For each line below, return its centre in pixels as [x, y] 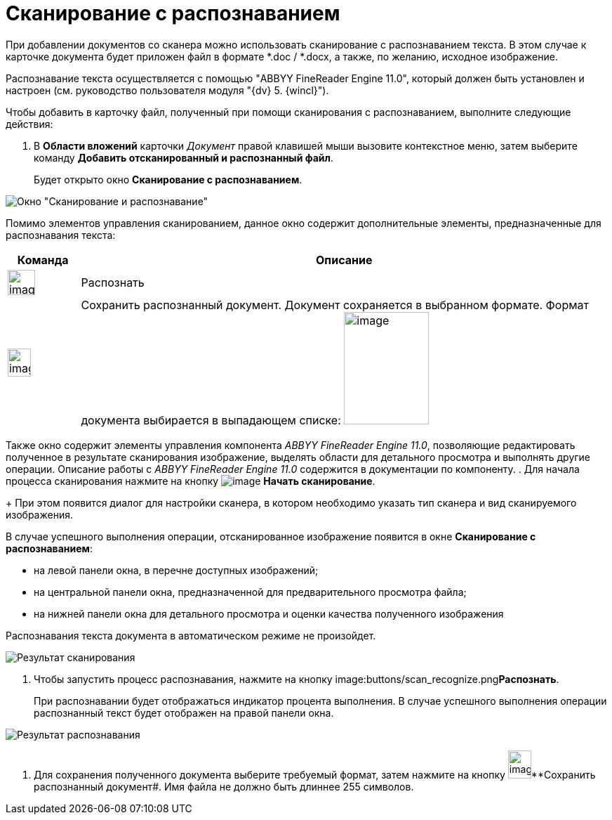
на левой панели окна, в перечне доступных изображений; [176, 570]
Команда [43, 260]
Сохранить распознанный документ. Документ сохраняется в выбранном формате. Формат [335, 305]
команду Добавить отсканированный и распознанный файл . [184, 157]
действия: [29, 124]
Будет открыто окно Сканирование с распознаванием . [168, 179]
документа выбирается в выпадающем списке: [211, 420]
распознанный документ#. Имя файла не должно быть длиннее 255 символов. [224, 786]
